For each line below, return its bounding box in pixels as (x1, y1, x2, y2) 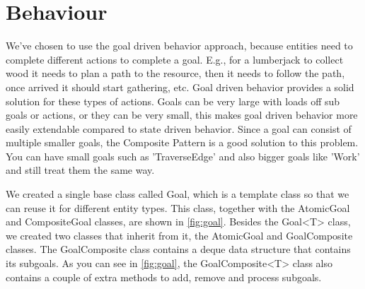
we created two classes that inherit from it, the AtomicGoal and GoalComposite (6, 228, 353, 242)
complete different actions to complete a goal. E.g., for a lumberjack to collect (6, 52, 344, 66)
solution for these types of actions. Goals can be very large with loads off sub (6, 93, 340, 108)
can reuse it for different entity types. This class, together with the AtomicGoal (6, 200, 350, 215)
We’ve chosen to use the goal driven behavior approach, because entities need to (6, 38, 353, 53)
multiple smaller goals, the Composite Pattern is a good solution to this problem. (6, 135, 359, 150)
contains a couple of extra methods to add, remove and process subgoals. (6, 269, 322, 284)
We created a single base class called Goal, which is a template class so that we (6, 187, 349, 201)
